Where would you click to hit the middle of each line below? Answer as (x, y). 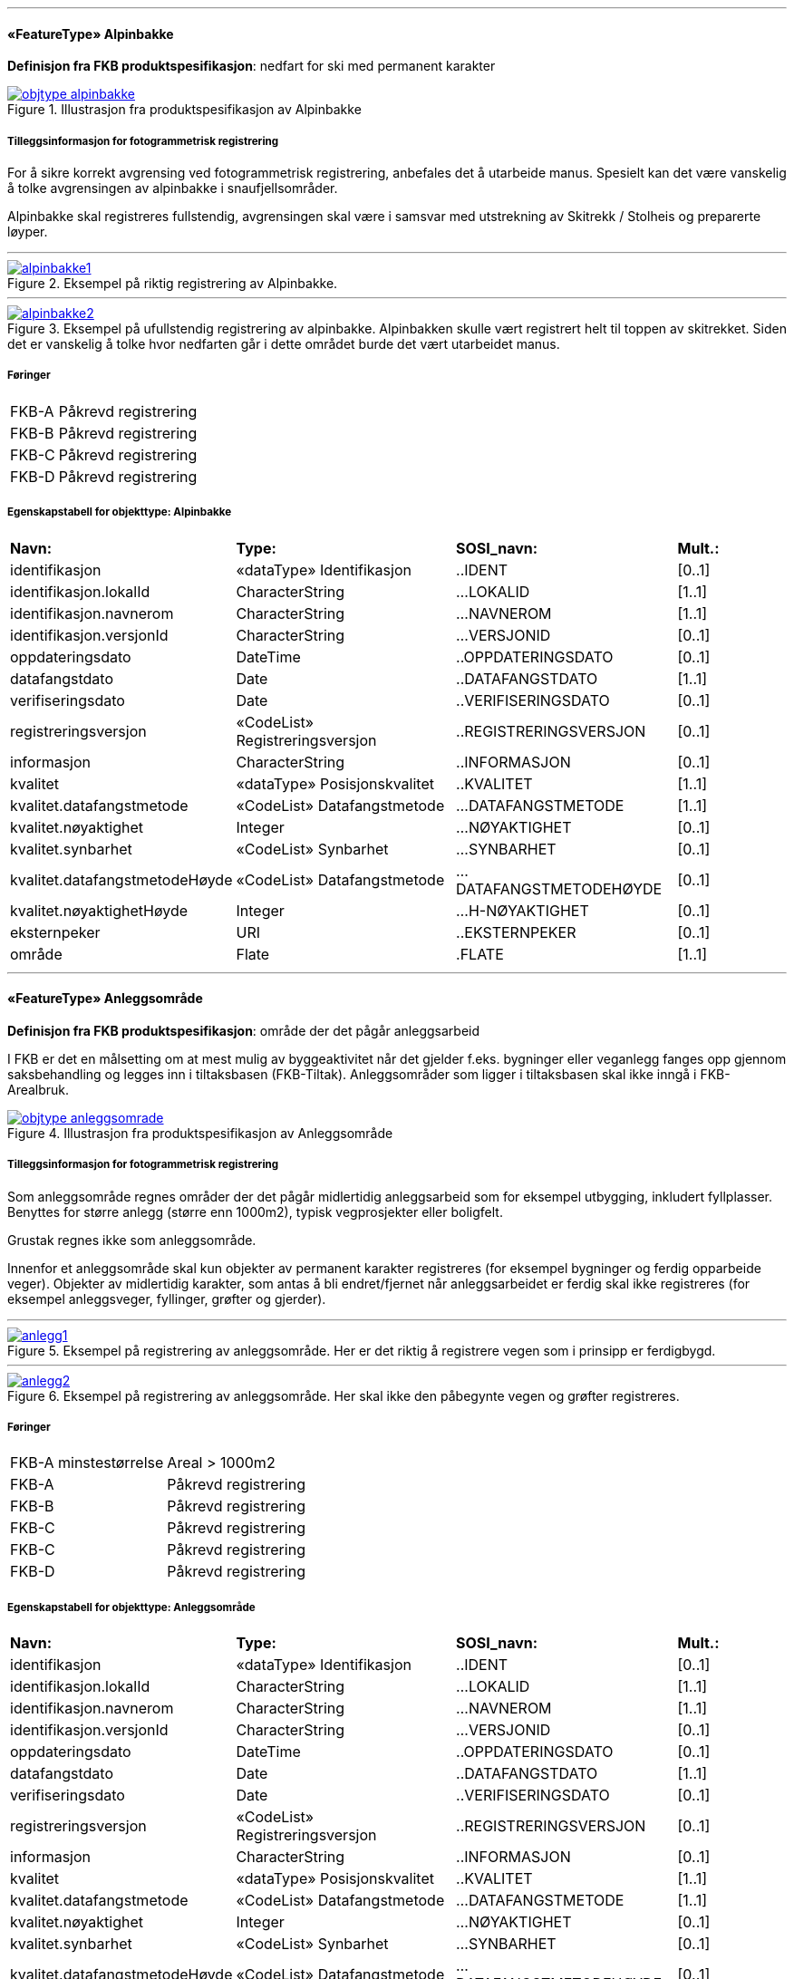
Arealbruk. (39, 1089)
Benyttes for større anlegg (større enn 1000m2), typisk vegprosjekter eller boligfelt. (255, 1212)
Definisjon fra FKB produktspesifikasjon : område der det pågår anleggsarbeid (244, 1030)
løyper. (28, 232)
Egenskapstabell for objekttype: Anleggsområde (131, 1607)
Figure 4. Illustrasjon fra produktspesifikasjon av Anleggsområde (200, 1133)
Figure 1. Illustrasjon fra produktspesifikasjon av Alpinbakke (184, 110)
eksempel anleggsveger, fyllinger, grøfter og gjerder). (167, 1298)
